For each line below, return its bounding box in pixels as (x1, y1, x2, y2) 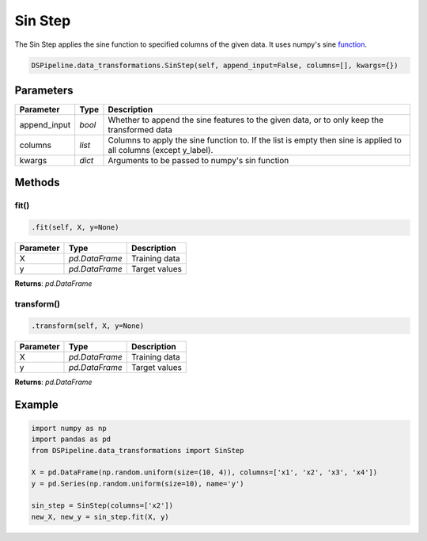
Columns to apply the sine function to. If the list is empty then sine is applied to (108, 135, 402, 146)
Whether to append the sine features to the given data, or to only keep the (108, 115, 384, 126)
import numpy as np (31, 424, 107, 432)
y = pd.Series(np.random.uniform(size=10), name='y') (31, 479, 244, 488)
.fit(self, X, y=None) (31, 223, 119, 232)
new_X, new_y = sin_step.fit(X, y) (31, 512, 169, 521)
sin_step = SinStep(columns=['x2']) (31, 501, 174, 510)
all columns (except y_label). (108, 145, 213, 156)
